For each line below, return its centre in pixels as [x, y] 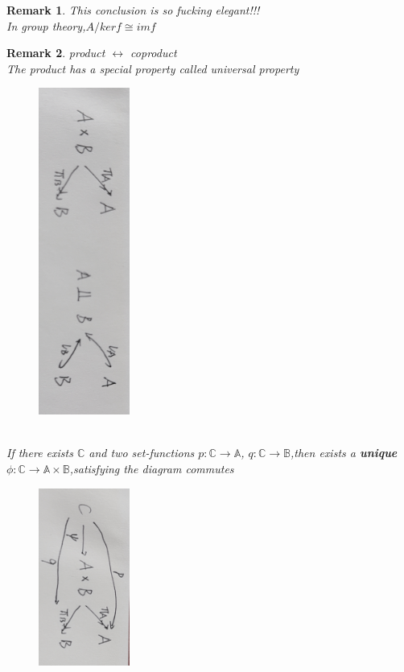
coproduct [154, 53]
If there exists [40, 453]
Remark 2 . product [56, 53]
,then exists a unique [344, 453]
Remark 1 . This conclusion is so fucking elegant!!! [133, 10]
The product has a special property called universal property [153, 68]
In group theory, [46, 25]
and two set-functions [142, 453]
